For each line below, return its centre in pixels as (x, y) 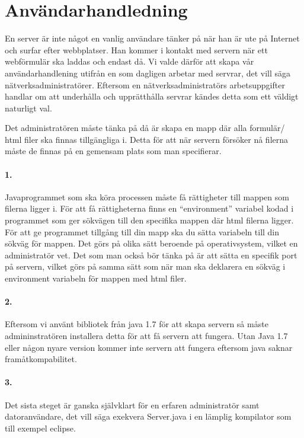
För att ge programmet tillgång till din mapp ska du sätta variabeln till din (142, 231)
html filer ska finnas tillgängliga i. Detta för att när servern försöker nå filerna (147, 139)
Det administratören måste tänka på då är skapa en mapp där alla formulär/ (145, 128)
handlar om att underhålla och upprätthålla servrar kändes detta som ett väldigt (152, 96)
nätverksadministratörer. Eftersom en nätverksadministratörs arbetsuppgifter (145, 84)
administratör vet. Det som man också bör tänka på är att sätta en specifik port (151, 255)
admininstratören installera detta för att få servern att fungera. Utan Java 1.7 (146, 335)
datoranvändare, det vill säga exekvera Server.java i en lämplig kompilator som (148, 416)
